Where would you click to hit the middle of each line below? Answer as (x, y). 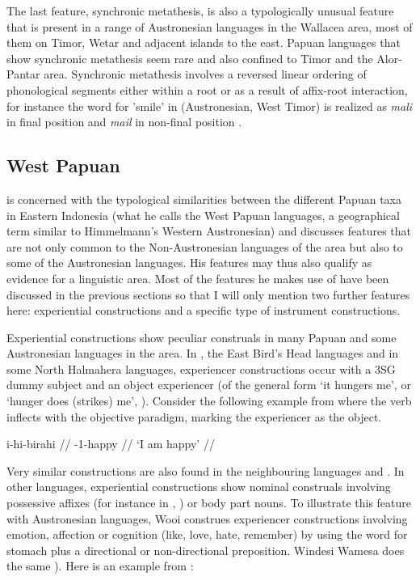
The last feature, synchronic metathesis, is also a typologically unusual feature (200, 11)
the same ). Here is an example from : (100, 566)
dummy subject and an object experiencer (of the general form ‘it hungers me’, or (209, 385)
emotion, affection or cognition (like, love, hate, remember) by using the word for (207, 534)
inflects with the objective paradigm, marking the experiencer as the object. (194, 416)
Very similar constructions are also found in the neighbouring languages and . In (206, 470)
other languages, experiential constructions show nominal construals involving (199, 487)
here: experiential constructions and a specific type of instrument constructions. (204, 310)
